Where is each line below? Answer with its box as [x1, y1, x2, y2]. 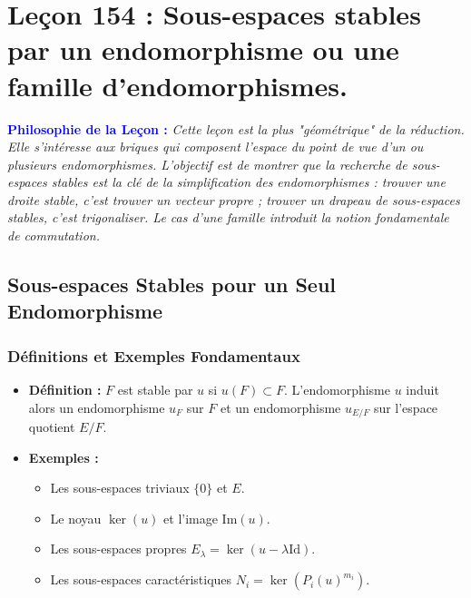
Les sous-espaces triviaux [50, 478, 190, 497]
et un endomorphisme [220, 397, 341, 417]
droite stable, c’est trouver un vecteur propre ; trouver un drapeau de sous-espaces [7, 190, 460, 209]
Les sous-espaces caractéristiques [50, 570, 232, 589]
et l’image [163, 508, 218, 527]
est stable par [117, 380, 193, 399]
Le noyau [50, 508, 102, 527]
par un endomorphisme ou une [7, 31, 399, 68]
